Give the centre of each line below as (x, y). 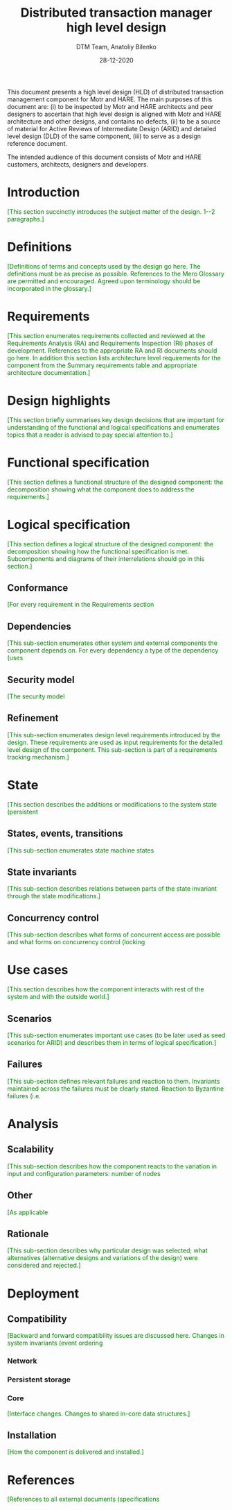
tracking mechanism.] (38, 757)
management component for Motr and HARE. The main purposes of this (110, 99)
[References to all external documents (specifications (83, 1499)
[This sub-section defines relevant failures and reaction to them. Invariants (114, 1081)
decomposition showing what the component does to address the (101, 489)
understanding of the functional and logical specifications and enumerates (114, 427)
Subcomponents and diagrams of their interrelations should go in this (106, 559)
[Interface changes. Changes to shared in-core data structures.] (99, 1413)
